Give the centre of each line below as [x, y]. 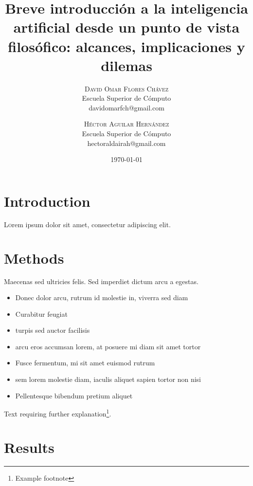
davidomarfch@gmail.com [126, 107]
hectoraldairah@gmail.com [126, 143]
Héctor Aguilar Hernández [126, 124]
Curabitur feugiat [41, 314]
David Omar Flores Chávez [126, 88]
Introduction [47, 201]
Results [29, 447]
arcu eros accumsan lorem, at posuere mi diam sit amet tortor [108, 346]
